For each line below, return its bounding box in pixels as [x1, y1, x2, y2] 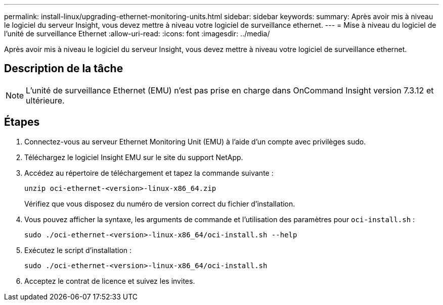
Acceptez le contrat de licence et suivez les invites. [24, 276, 195, 285]
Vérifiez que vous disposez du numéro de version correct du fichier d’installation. [24, 199, 295, 208]
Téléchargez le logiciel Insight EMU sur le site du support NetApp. [24, 152, 243, 162]
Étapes [4, 116, 40, 129]
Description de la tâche [4, 62, 123, 75]
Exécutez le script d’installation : [24, 245, 132, 255]
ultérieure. [26, 95, 65, 106]
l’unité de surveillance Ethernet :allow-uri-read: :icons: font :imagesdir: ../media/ [4, 29, 270, 38]
